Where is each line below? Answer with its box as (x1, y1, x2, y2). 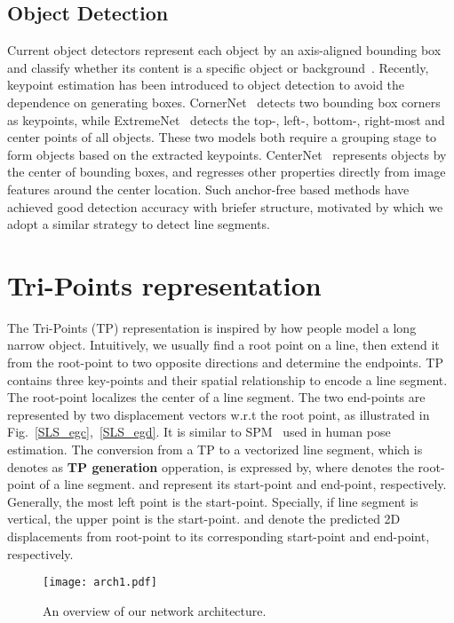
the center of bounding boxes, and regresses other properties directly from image (7, 162, 446, 181)
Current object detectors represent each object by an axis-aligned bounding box (7, 41, 442, 59)
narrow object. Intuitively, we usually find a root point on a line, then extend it (7, 335, 440, 354)
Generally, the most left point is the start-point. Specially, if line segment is (7, 492, 418, 510)
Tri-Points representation (7, 266, 322, 303)
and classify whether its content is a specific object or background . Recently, (7, 58, 429, 76)
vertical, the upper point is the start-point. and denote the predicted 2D (7, 509, 401, 528)
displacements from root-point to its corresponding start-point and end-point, (7, 526, 430, 545)
